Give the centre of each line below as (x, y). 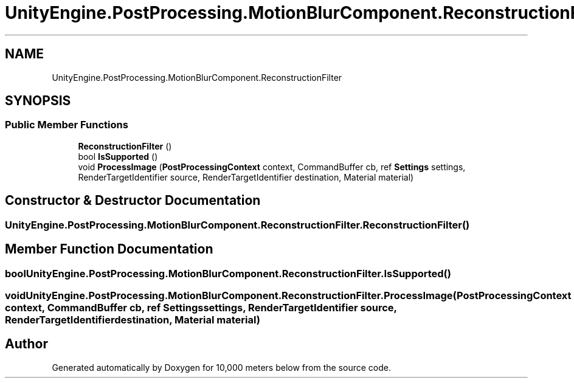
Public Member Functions (67, 125)
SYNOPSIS (38, 101)
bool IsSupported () (118, 156)
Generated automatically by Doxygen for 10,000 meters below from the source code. (221, 367)
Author (26, 344)
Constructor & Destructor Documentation (133, 201)
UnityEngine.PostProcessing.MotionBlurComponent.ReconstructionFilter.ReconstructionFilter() (237, 225)
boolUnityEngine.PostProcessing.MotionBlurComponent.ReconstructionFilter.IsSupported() (228, 273)
